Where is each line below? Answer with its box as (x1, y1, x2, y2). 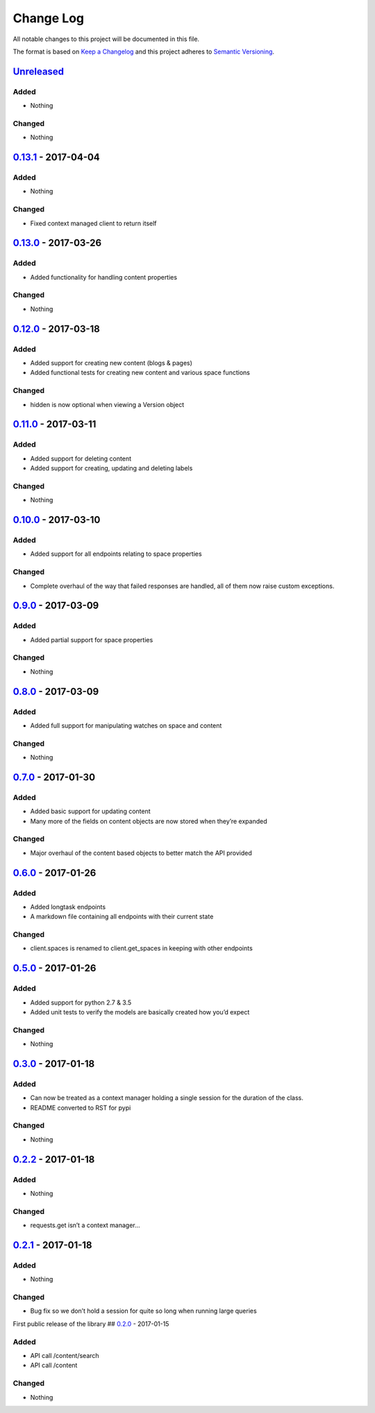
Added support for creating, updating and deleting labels (30, 464, 193, 472)
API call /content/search (30, 1351, 100, 1359)
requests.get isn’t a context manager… (30, 1221, 140, 1229)
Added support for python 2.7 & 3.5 (30, 998, 132, 1007)
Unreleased (12, 65, 65, 77)
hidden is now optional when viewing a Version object (30, 400, 185, 408)
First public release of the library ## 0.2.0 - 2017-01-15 (12, 1319, 169, 1328)
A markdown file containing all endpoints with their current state (30, 912, 214, 921)
